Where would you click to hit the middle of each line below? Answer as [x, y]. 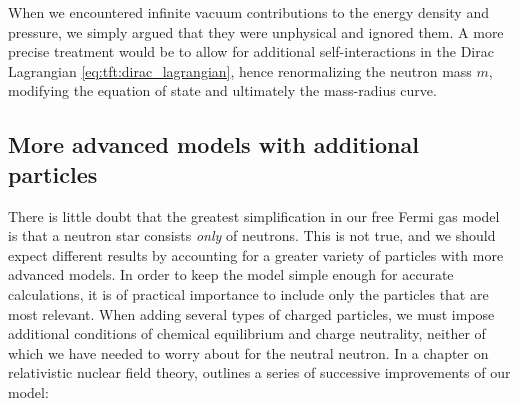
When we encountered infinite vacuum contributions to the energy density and [248, 12]
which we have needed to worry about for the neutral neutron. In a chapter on [248, 352]
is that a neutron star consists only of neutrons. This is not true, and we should [252, 235]
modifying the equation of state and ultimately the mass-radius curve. [222, 90]
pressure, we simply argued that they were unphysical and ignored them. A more [256, 31]
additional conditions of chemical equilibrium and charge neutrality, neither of [247, 333]
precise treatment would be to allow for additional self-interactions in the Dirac [251, 51]
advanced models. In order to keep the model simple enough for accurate [231, 274]
